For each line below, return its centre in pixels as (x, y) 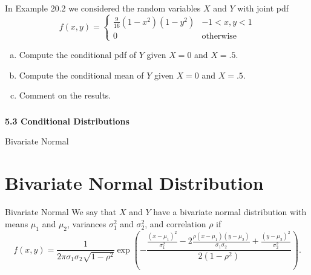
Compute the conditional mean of (81, 75)
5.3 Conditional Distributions (67, 121)
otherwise (219, 36)
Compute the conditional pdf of (78, 55)
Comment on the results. (65, 95)
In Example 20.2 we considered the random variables (103, 8)
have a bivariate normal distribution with (230, 212)
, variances (87, 223)
